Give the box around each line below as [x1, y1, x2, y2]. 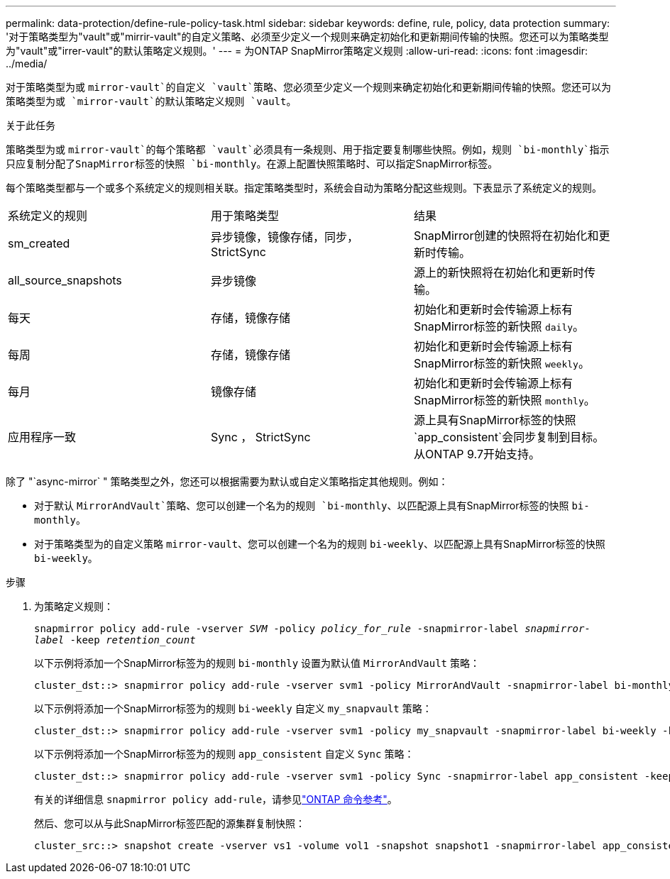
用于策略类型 [210, 209, 279, 223]
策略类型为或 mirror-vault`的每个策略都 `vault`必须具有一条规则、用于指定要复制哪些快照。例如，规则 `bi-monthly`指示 [6, 143, 610, 155]
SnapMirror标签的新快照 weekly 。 [413, 356, 590, 370]
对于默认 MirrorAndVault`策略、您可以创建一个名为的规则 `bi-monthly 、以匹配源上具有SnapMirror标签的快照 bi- [34, 499, 590, 512]
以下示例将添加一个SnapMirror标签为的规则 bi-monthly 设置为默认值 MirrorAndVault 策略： [34, 657, 480, 669]
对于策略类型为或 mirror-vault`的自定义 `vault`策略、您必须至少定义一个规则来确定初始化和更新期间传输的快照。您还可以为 [6, 81, 611, 93]
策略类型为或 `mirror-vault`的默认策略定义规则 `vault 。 [6, 95, 297, 107]
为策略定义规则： [34, 600, 114, 612]
